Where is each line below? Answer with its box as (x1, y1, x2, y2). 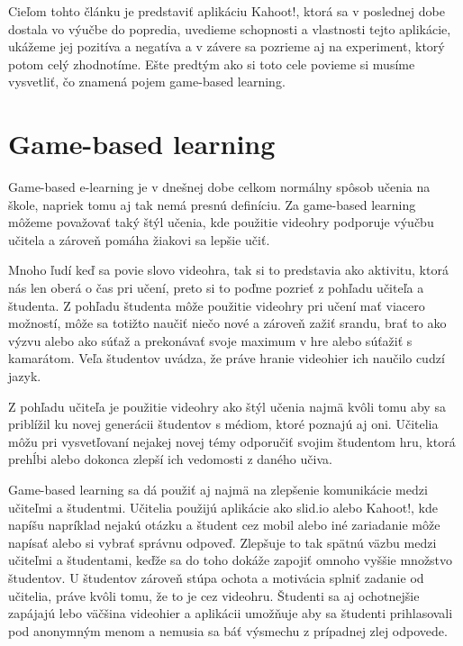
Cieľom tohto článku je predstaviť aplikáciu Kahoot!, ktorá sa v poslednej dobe (8, 2, 445, 20)
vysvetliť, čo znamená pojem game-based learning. (8, 72, 286, 91)
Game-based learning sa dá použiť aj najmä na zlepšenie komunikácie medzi (8, 480, 428, 498)
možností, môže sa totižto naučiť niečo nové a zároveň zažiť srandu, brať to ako (8, 314, 447, 332)
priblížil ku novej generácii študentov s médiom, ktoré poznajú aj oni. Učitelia (8, 414, 439, 433)
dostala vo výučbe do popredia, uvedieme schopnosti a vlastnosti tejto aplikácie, (8, 19, 451, 38)
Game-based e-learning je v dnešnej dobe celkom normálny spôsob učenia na (8, 177, 431, 196)
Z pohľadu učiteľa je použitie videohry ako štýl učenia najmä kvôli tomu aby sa (8, 396, 446, 415)
